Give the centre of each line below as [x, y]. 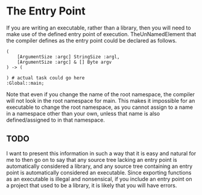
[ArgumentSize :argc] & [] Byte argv [65, 62]
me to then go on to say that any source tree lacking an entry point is [92, 159]
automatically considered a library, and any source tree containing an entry [99, 166]
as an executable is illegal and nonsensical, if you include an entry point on [99, 179]
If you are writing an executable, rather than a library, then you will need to [99, 28]
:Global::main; [25, 83]
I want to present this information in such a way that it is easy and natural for [101, 153]
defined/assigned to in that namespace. [56, 120]
